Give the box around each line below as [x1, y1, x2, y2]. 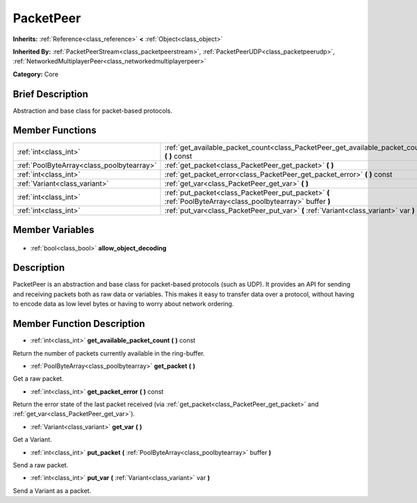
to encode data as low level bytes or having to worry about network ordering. [13, 300, 234, 308]
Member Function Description [13, 318, 145, 330]
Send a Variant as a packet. [13, 486, 92, 495]
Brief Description [13, 88, 88, 100]
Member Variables [13, 223, 95, 236]
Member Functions [13, 125, 97, 136]
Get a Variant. [13, 436, 52, 444]
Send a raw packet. [13, 461, 69, 470]
